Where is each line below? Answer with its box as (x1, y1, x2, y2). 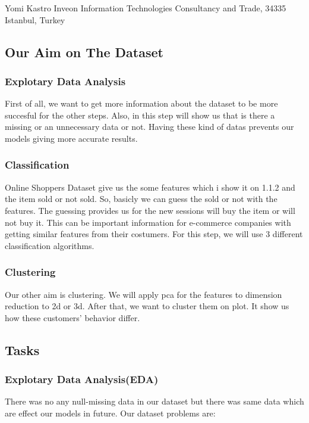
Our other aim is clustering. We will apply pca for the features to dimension (5, 288, 282, 300)
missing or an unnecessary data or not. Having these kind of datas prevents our (5, 120, 294, 133)
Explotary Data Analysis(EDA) (5, 372, 159, 387)
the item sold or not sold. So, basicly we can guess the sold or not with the (5, 192, 278, 205)
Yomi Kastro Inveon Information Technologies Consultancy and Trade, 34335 (5, 2, 286, 14)
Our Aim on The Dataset (5, 42, 163, 61)
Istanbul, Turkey (5, 13, 65, 26)
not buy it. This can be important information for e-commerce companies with (5, 216, 291, 228)
